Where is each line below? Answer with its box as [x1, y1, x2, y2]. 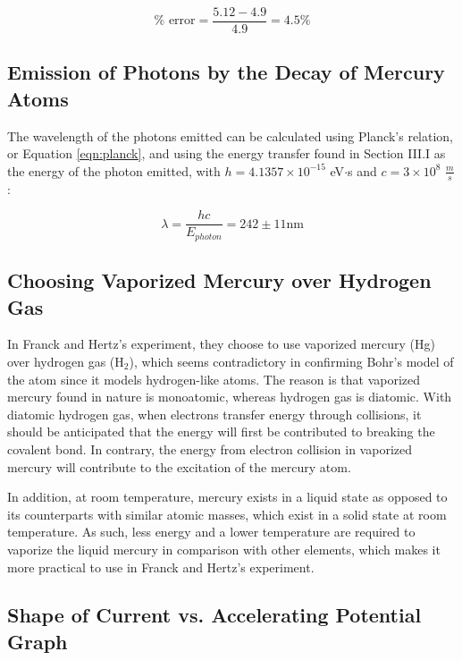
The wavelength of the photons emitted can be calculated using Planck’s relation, [7, 126, 454, 145]
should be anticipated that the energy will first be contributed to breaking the [7, 422, 435, 441]
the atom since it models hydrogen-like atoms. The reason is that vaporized [7, 369, 421, 388]
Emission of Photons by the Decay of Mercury [7, 58, 445, 86]
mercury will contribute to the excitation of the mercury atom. [7, 457, 351, 476]
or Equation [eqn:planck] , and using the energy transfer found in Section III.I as [7, 144, 446, 163]
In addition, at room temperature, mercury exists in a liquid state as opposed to [7, 487, 448, 506]
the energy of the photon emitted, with [7, 161, 221, 180]
